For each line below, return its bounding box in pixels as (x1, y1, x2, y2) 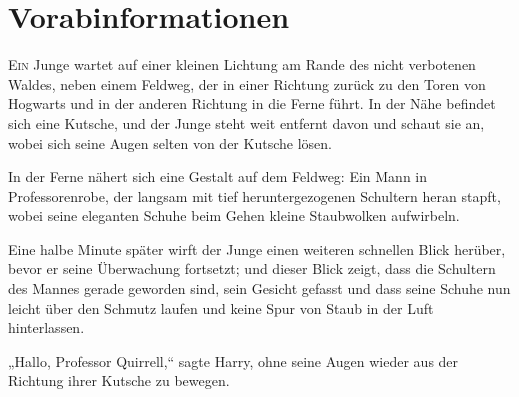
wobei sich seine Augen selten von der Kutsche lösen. (8, 132, 332, 153)
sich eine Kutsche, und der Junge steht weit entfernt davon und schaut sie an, (8, 112, 485, 133)
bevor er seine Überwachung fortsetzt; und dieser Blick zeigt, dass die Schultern (8, 258, 496, 279)
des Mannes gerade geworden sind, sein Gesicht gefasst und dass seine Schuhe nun (8, 278, 511, 299)
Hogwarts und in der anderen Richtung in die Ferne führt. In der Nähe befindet (8, 93, 496, 114)
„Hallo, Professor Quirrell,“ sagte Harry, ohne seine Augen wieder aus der (8, 350, 459, 371)
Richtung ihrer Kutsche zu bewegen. (8, 370, 230, 391)
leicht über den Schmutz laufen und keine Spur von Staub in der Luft (8, 297, 434, 318)
